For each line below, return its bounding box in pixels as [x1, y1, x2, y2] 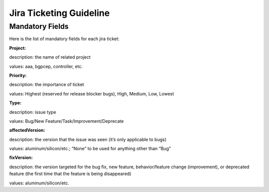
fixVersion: [9, 155, 33, 161]
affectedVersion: [9, 127, 45, 133]
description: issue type [9, 109, 57, 115]
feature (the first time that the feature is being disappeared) [9, 171, 132, 177]
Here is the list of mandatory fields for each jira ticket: [9, 36, 120, 42]
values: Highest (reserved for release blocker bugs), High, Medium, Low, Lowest [9, 91, 174, 96]
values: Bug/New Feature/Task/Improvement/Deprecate [9, 118, 124, 124]
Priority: [9, 72, 27, 78]
